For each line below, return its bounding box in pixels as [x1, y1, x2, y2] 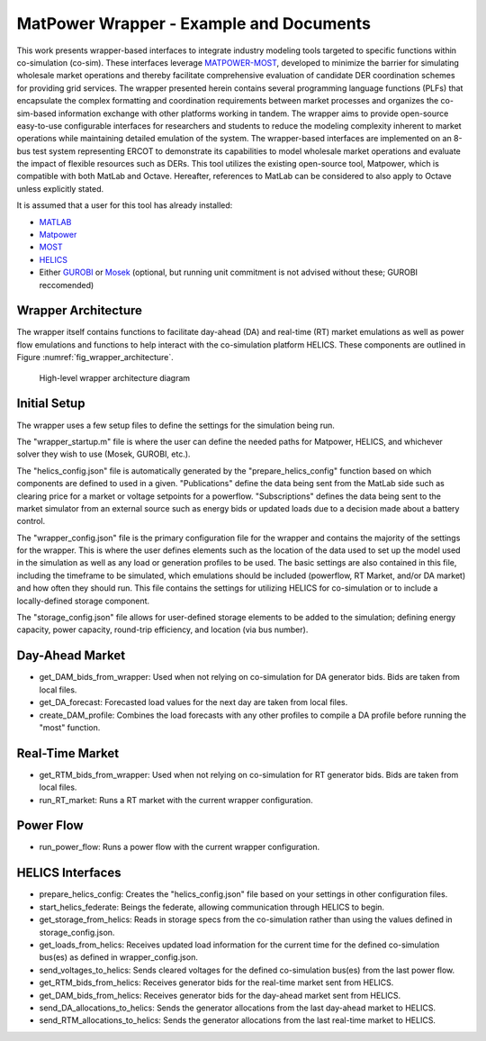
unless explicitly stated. [16, 183, 104, 194]
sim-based [16, 108, 58, 119]
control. [16, 516, 46, 527]
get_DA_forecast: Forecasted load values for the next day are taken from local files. [39, 697, 348, 708]
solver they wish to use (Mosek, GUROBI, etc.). [16, 448, 191, 459]
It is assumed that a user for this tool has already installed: [16, 200, 233, 211]
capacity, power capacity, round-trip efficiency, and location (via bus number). [16, 624, 309, 635]
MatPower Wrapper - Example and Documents [16, 14, 371, 33]
